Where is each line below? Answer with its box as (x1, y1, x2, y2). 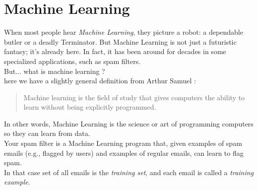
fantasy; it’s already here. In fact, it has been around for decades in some (4, 46, 226, 57)
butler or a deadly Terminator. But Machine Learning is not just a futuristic (4, 36, 237, 47)
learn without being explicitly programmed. (23, 102, 156, 112)
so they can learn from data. (4, 128, 90, 138)
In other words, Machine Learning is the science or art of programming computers (4, 118, 254, 128)
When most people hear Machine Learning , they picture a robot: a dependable (4, 27, 243, 37)
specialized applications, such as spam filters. (4, 56, 141, 66)
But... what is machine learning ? (4, 65, 105, 76)
